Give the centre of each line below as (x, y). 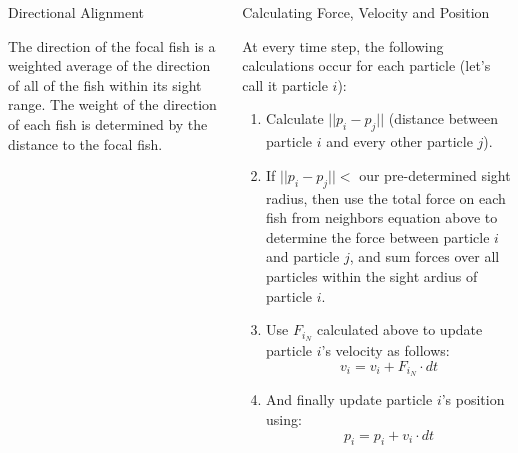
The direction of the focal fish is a (112, 45)
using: (284, 419)
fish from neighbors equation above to (382, 217)
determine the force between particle (378, 236)
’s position (473, 399)
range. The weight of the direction (112, 104)
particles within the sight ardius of (372, 275)
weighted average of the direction (109, 65)
